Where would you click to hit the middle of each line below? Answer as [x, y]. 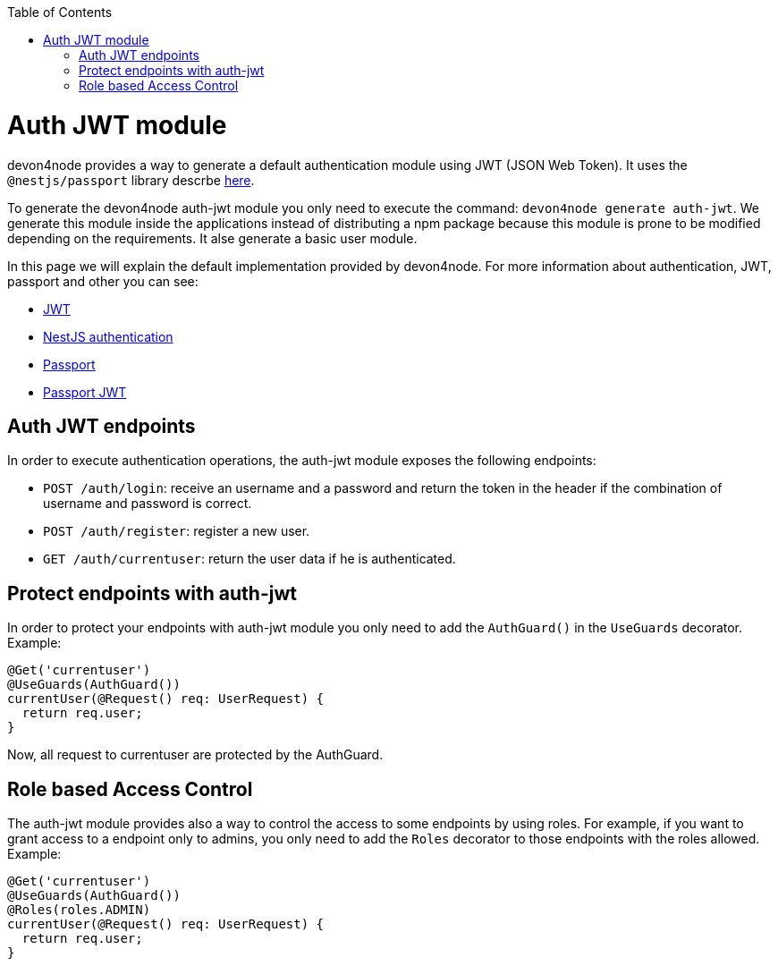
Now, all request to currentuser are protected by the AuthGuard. [195, 755]
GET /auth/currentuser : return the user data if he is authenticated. [249, 559]
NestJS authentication [108, 336]
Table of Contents [60, 12]
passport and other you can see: [103, 281]
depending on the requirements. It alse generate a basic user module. [212, 238]
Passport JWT [85, 392]
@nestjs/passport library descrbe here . [131, 180]
